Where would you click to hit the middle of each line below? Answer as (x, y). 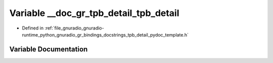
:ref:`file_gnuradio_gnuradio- (74, 28)
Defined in (33, 28)
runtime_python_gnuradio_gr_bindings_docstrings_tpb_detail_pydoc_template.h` (105, 34)
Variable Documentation (49, 49)
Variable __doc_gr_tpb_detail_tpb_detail (94, 13)
